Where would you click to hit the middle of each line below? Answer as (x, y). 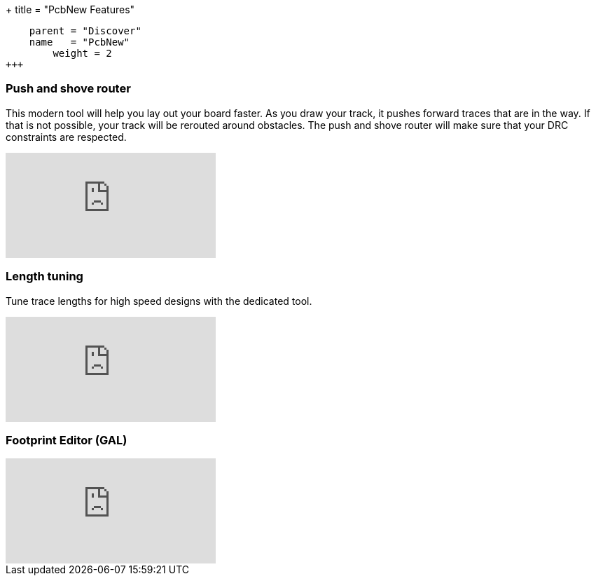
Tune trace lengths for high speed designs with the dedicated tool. (159, 301)
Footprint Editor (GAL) (67, 440)
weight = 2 (82, 53)
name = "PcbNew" (79, 42)
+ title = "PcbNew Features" (70, 9)
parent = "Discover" (85, 31)
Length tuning (44, 276)
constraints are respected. (66, 137)
